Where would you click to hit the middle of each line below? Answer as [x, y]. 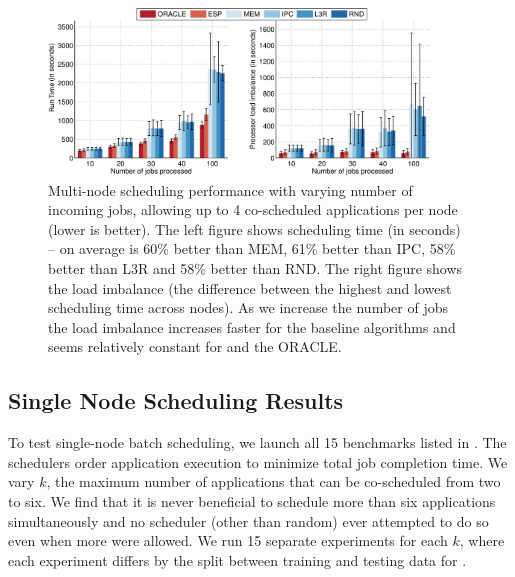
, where [482, 540]
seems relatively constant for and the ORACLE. [195, 346]
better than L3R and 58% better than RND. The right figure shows [255, 268]
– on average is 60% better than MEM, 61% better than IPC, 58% [252, 248]
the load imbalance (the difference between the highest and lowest [250, 287]
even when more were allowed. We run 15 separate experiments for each [228, 540]
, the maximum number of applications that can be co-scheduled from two [273, 481]
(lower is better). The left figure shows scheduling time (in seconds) [254, 228]
